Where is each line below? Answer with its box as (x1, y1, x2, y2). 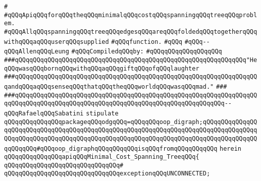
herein (220, 145, 241, 152)
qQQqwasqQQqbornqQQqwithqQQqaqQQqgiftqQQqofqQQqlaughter (4, 65, 199, 72)
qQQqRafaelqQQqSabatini (4, 109, 84, 117)
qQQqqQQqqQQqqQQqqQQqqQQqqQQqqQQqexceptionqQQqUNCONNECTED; (4, 170, 211, 177)
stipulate (86, 109, 119, 117)
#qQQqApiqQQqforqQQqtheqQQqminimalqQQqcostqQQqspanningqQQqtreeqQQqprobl (4, 11, 257, 19)
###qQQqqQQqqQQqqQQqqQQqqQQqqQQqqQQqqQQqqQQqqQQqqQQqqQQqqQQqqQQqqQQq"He (4, 56, 257, 64)
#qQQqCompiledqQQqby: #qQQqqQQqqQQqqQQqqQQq (71, 48, 222, 55)
